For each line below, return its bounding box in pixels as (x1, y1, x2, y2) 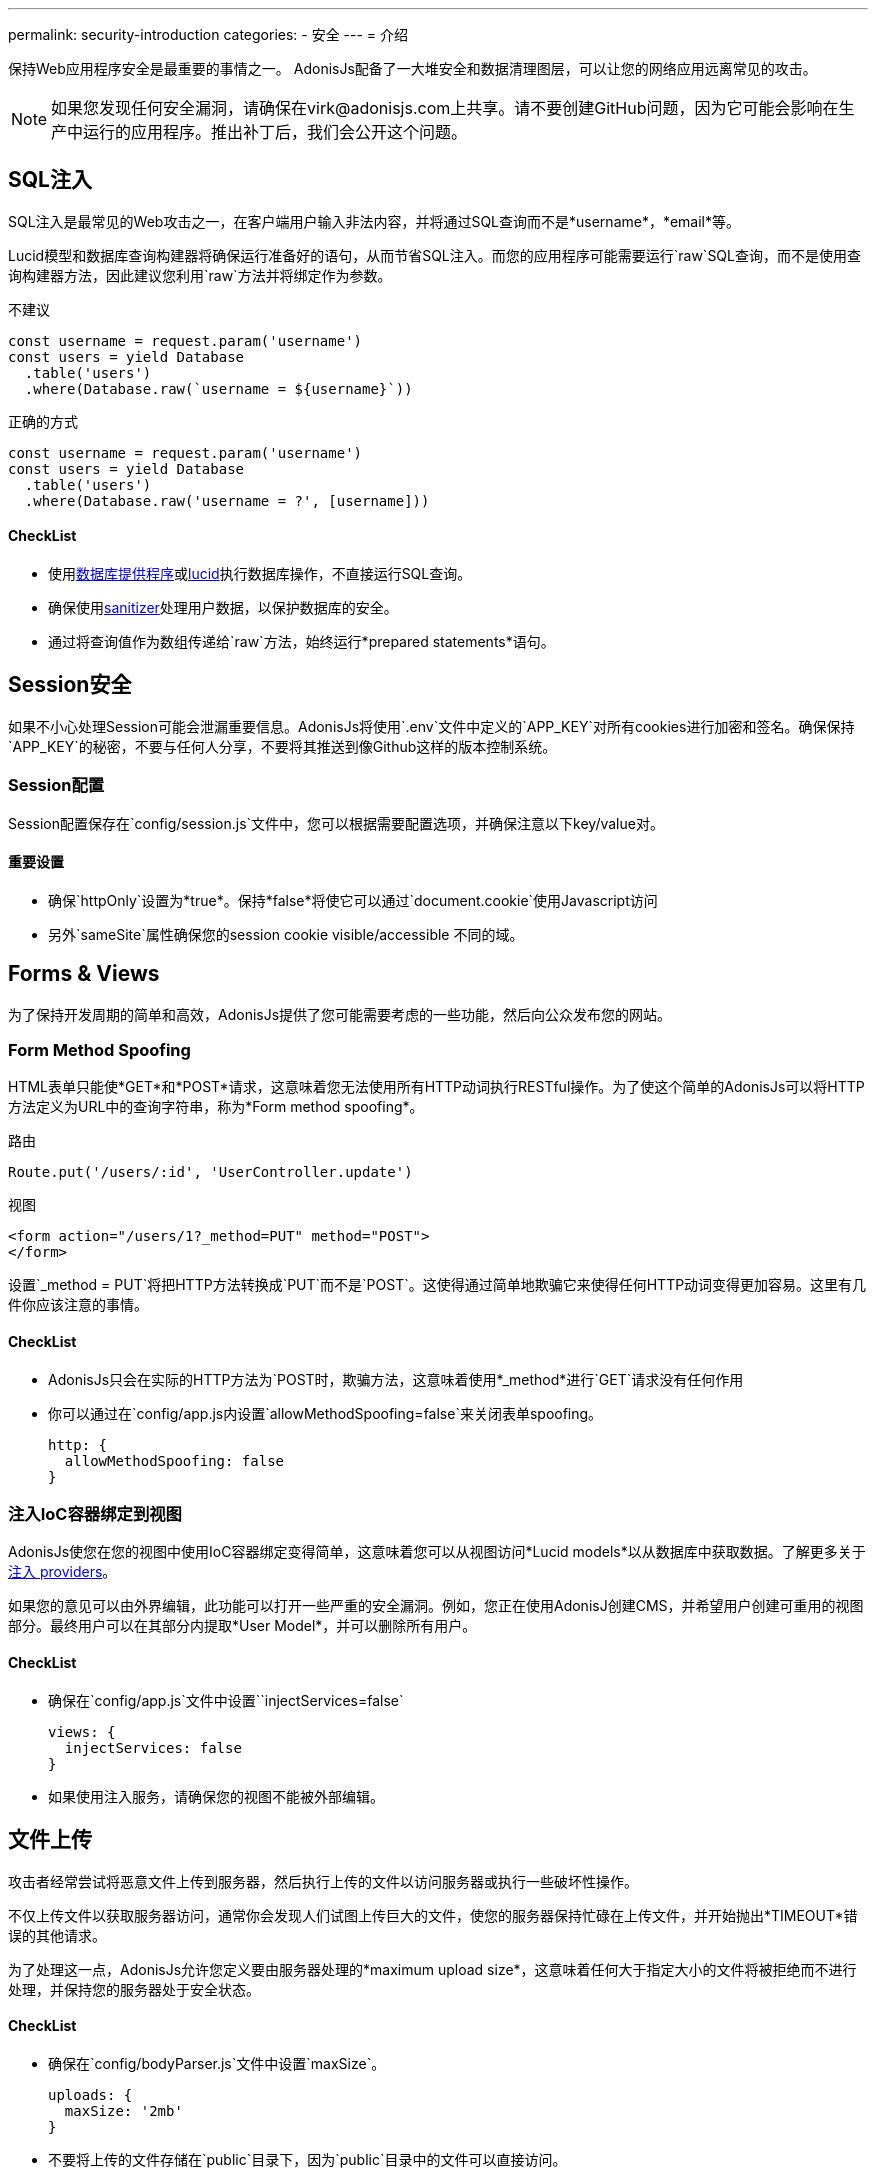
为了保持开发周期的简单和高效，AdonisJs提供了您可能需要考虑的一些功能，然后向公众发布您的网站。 (8, 1005, 672, 1023)
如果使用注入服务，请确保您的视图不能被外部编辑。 (48, 1787, 384, 1805)
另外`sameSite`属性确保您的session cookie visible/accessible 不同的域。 (48, 925, 524, 943)
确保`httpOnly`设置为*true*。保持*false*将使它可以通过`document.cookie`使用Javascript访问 (48, 891, 658, 909)
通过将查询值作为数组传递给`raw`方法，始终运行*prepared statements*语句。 (48, 633, 555, 651)
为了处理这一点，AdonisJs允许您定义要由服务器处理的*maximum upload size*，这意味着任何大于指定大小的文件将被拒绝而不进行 (8, 1960, 857, 1978)
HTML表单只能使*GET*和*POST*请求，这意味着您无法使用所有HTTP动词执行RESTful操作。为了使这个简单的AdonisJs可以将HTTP (8, 1078, 865, 1096)
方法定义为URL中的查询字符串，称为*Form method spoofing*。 (8, 1098, 424, 1116)
